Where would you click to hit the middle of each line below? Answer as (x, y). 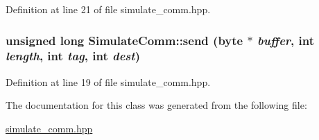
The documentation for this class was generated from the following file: (156, 105)
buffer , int (286, 40)
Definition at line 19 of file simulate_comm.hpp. (108, 81)
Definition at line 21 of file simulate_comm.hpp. (108, 9)
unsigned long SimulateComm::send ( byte (124, 40)
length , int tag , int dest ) (73, 56)
